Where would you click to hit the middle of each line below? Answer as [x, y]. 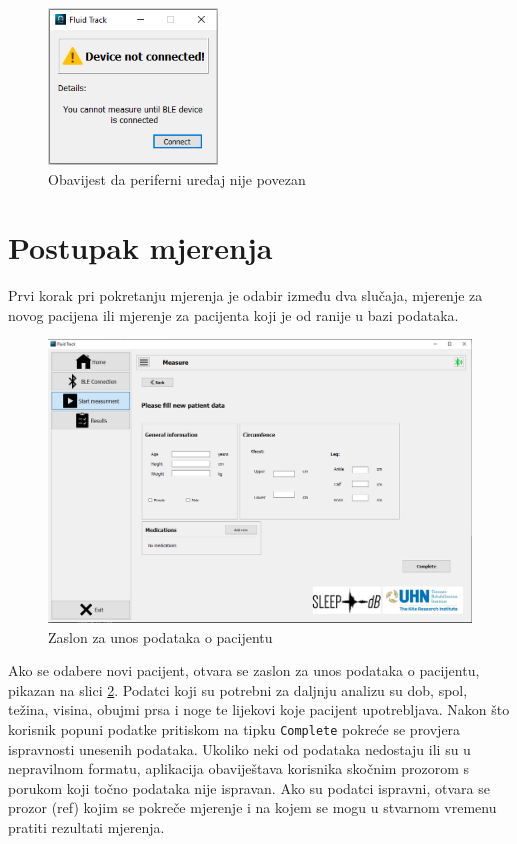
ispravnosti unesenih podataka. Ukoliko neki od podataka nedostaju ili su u [239, 748]
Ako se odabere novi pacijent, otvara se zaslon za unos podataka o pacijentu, [244, 670]
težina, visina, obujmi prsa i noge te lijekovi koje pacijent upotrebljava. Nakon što [259, 709]
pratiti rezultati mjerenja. [86, 827]
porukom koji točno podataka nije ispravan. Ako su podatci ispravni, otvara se [249, 787]
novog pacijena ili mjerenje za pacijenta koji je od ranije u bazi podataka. [233, 314]
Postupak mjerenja [140, 247]
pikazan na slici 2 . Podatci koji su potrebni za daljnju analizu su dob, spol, [238, 689]
